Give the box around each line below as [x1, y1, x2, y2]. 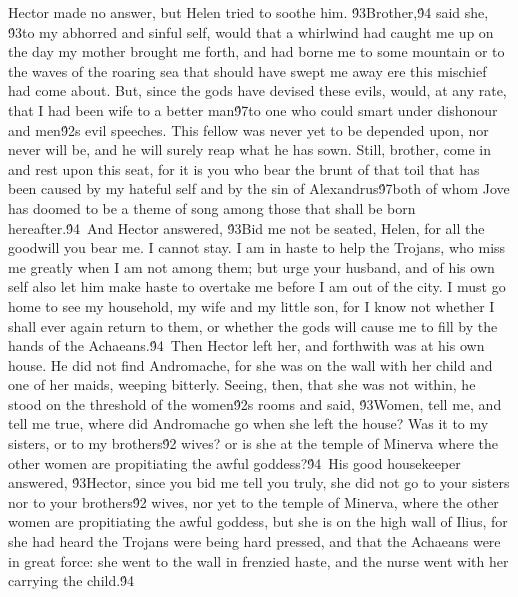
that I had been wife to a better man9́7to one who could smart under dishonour [8, 99, 498, 120]
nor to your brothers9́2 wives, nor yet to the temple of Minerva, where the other [8, 491, 499, 512]
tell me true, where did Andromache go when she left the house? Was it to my [8, 413, 489, 434]
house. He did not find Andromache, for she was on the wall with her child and [8, 354, 493, 375]
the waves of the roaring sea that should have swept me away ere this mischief [8, 60, 487, 81]
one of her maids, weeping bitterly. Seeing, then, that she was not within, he [8, 374, 476, 395]
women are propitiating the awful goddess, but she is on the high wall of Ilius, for [8, 511, 508, 532]
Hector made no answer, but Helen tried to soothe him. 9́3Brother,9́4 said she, [8, 2, 489, 22]
